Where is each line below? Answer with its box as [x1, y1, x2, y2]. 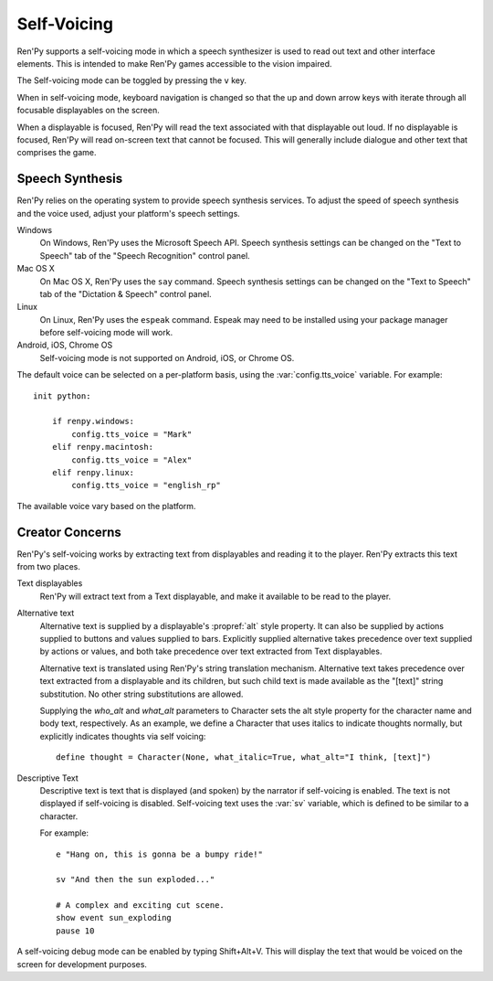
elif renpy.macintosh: [51, 442, 154, 453]
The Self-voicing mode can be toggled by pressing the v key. [16, 75, 246, 86]
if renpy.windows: [51, 416, 135, 427]
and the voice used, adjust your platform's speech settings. [16, 208, 241, 219]
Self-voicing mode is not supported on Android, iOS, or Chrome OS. [39, 352, 295, 363]
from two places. [16, 561, 81, 572]
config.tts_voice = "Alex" [71, 454, 193, 465]
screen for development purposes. [16, 958, 148, 969]
